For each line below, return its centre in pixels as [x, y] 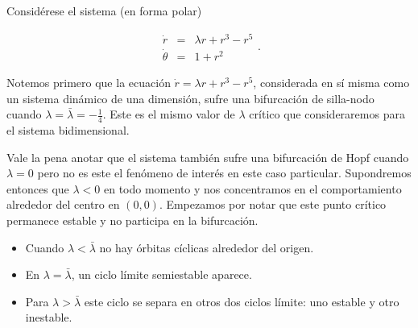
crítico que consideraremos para [327, 114]
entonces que [38, 188]
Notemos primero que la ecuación [89, 82]
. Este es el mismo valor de [169, 114]
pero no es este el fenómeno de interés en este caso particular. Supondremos [224, 173]
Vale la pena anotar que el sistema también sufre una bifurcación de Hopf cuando [208, 157]
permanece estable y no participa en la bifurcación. [132, 220]
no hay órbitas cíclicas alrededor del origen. [207, 247]
